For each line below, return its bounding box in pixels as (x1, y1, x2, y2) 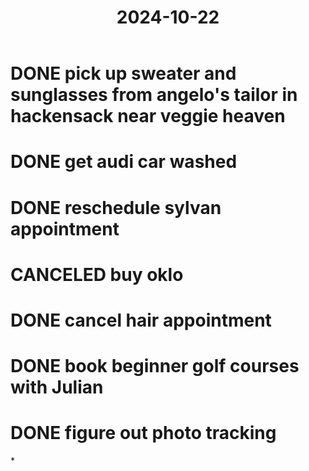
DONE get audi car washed (10, 151, 238, 173)
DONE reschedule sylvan (10, 196, 222, 219)
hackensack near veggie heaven (10, 105, 286, 128)
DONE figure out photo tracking (10, 422, 277, 445)
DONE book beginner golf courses (10, 355, 300, 378)
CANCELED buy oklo (10, 263, 184, 286)
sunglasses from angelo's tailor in (10, 84, 298, 106)
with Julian (10, 376, 104, 399)
